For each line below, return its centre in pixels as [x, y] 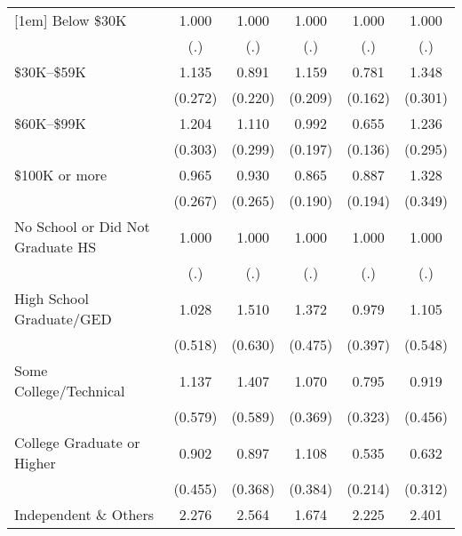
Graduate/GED [63, 319]
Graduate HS [56, 247]
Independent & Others [84, 514]
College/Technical [70, 391]
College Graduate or [77, 442]
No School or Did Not [82, 226]
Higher [35, 463]
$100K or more [61, 175]
